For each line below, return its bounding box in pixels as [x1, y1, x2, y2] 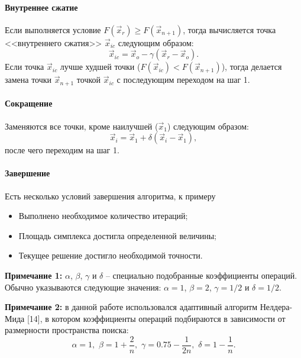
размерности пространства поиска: [5, 324, 129, 336]
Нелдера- [260, 301, 293, 313]
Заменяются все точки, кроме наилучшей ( [5, 120, 158, 132]
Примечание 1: [5, 269, 63, 281]
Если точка [5, 60, 44, 73]
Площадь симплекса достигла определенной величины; [18, 229, 216, 241]
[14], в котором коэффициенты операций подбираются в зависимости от [27, 312, 286, 324]
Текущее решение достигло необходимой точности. [18, 249, 203, 262]
